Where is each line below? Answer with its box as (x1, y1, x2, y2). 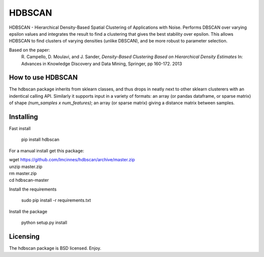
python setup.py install (21, 220, 67, 225)
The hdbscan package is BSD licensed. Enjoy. (9, 245, 101, 251)
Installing (9, 113, 39, 121)
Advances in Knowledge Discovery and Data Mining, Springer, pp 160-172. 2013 (21, 61, 182, 66)
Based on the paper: (9, 47, 50, 53)
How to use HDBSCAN (9, 73, 78, 82)
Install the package (9, 208, 47, 214)
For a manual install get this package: (9, 148, 84, 153)
